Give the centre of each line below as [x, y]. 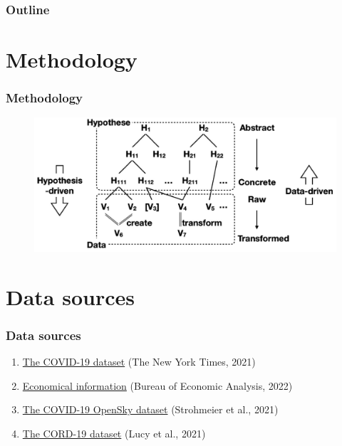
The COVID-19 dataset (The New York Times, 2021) [139, 362]
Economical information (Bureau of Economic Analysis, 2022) [157, 385]
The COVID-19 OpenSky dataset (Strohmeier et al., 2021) [150, 409]
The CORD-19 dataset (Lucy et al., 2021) [114, 433]
